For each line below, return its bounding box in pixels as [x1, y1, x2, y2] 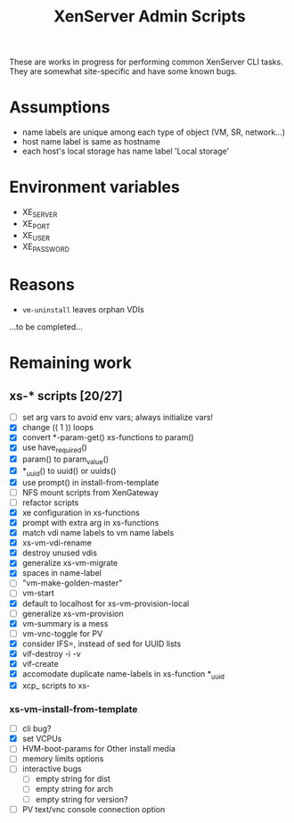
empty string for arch [35, 784, 114, 794]
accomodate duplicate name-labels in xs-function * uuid [21, 668, 225, 681]
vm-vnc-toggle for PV [21, 628, 103, 639]
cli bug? [21, 723, 52, 734]
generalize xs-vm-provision [21, 608, 124, 619]
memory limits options [21, 753, 104, 764]
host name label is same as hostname [21, 137, 160, 147]
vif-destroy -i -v [21, 648, 82, 659]
